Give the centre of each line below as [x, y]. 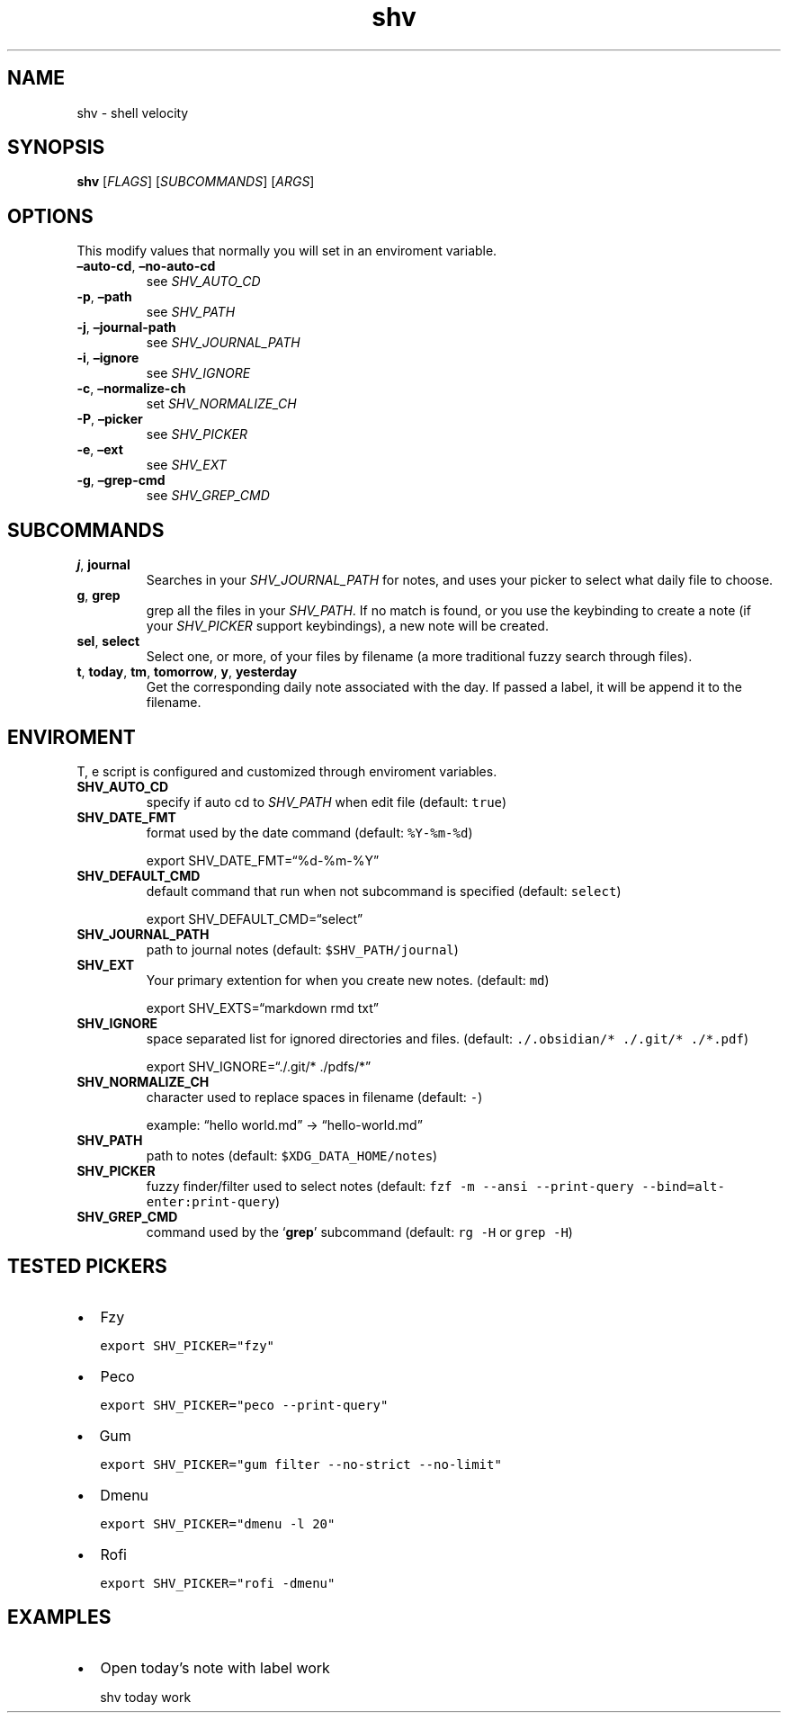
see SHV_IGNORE [198, 373]
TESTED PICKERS [87, 1267]
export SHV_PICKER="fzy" [188, 1345]
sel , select [108, 641]
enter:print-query [211, 1201]
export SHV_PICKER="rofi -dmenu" [218, 1583]
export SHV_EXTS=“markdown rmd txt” [262, 1008]
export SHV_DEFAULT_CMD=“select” [255, 918]
